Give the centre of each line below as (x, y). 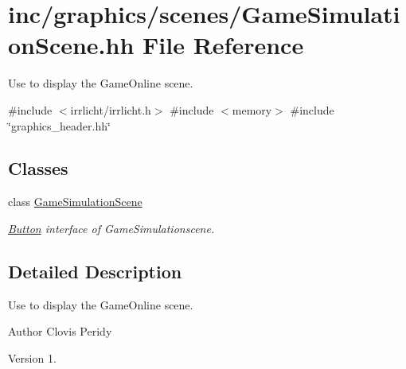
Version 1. (32, 357)
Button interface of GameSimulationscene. (111, 228)
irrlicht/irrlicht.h (111, 109)
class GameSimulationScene (75, 202)
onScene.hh (71, 45)
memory (252, 109)
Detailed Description (95, 271)
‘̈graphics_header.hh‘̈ (59, 125)
